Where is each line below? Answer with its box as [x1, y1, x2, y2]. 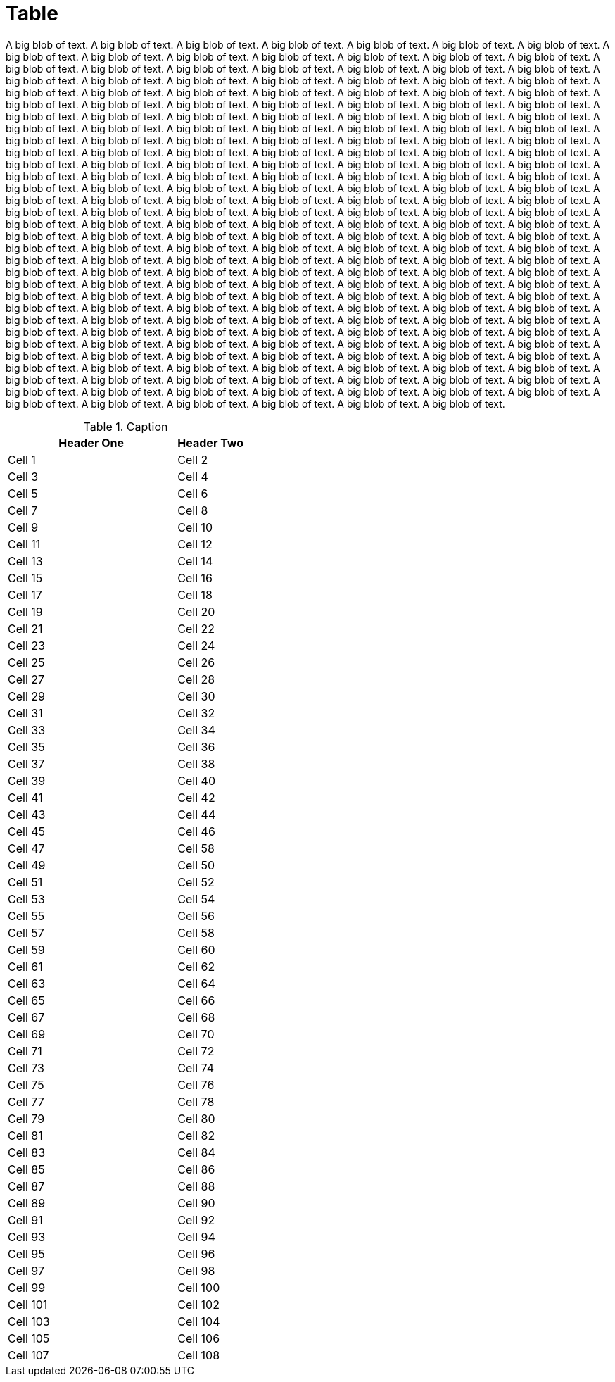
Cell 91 [8, 1212, 43, 1227]
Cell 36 [177, 739, 215, 754]
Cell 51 [8, 874, 43, 889]
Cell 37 [8, 756, 45, 771]
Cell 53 [8, 891, 45, 906]
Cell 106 [177, 1331, 220, 1345]
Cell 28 [177, 672, 215, 686]
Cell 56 [177, 908, 215, 923]
